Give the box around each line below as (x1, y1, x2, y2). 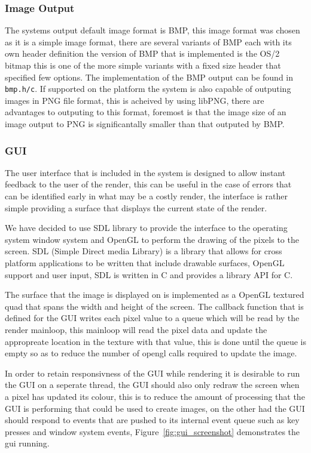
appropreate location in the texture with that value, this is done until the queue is (5, 335, 306, 347)
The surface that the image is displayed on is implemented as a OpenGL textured (5, 288, 304, 301)
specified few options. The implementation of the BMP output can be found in (5, 70, 294, 83)
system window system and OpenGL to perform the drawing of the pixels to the (5, 233, 299, 245)
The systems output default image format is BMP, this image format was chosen (5, 24, 300, 36)
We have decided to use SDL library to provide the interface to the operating (5, 221, 288, 234)
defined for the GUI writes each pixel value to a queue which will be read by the (5, 312, 300, 324)
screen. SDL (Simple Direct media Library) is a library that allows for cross (5, 245, 282, 257)
